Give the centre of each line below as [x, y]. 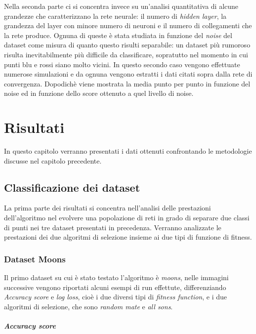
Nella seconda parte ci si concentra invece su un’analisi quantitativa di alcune [121, 6]
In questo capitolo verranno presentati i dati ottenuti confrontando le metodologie [128, 151]
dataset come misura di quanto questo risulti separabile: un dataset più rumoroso [127, 45]
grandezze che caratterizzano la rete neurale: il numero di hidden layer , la [115, 16]
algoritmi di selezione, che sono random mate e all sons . [88, 306]
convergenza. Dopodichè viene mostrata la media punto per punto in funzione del [127, 83]
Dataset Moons [35, 259]
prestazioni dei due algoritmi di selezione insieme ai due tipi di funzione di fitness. [128, 237]
